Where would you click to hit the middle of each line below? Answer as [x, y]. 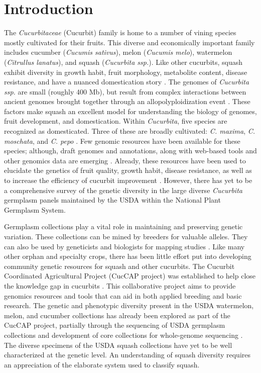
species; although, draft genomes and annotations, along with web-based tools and [130, 151]
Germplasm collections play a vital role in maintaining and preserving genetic [123, 226]
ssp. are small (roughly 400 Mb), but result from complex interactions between [125, 91]
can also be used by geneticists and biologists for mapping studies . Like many [124, 246]
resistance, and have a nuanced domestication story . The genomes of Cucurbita [127, 82]
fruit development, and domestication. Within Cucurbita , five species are [116, 121]
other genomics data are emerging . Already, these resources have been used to [125, 160]
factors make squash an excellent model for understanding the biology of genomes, [130, 111]
